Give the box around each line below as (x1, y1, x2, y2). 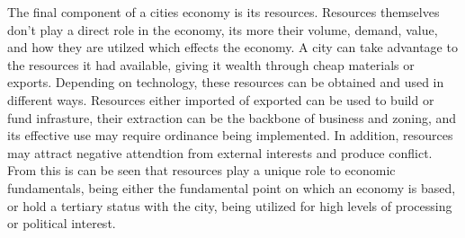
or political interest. (7, 214, 116, 233)
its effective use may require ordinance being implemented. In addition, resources (7, 126, 453, 145)
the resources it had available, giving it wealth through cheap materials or (7, 55, 415, 74)
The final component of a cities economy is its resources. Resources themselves (7, 3, 440, 21)
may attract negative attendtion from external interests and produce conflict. (7, 143, 433, 162)
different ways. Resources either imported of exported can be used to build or (7, 90, 434, 109)
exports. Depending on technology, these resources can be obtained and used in (7, 73, 444, 92)
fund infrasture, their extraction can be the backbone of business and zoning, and (7, 108, 457, 127)
